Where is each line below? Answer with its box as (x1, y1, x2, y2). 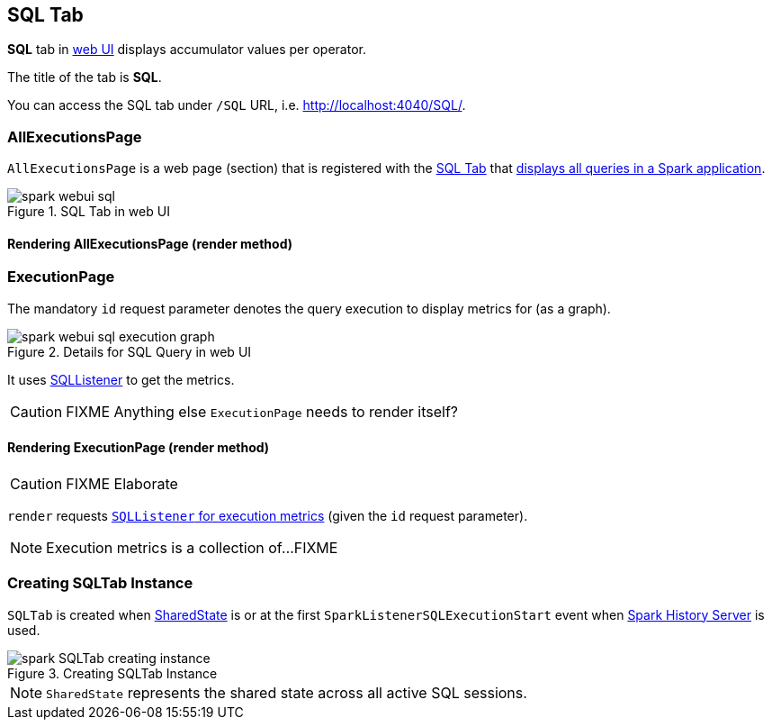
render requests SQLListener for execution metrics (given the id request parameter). (7, 507, 528, 523)
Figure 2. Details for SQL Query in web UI (7, 343, 252, 359)
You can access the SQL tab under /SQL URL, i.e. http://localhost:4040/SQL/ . (7, 97, 466, 114)
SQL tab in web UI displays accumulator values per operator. (7, 41, 366, 58)
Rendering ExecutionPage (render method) (7, 440, 270, 456)
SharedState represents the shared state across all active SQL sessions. (46, 683, 527, 702)
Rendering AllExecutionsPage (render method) (7, 235, 293, 251)
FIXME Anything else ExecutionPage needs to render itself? (66, 402, 458, 421)
